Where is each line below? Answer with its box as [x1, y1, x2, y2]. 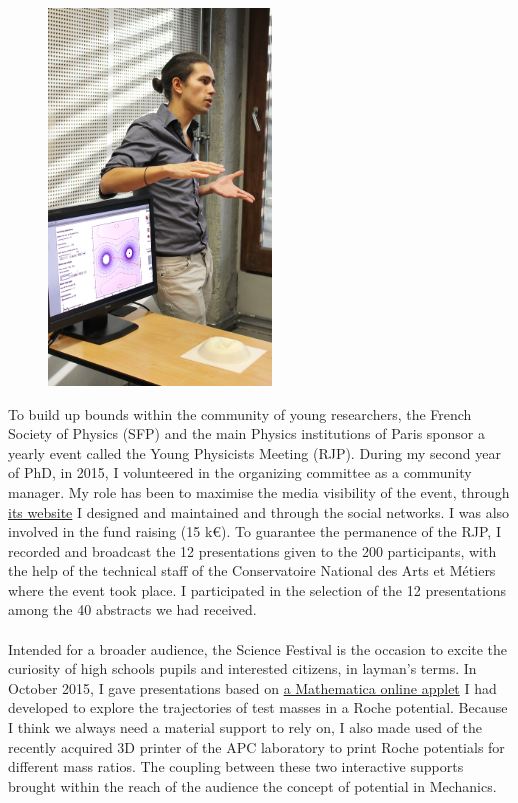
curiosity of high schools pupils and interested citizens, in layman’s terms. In [8, 658, 477, 679]
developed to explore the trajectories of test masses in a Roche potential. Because [8, 697, 508, 718]
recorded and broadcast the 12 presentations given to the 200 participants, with [8, 540, 497, 561]
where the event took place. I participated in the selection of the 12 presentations [8, 579, 507, 600]
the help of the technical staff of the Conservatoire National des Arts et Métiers [8, 560, 496, 581]
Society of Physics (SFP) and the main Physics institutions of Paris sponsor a [8, 423, 485, 444]
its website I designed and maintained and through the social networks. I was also [8, 501, 510, 522]
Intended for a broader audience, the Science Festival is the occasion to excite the [8, 638, 508, 659]
